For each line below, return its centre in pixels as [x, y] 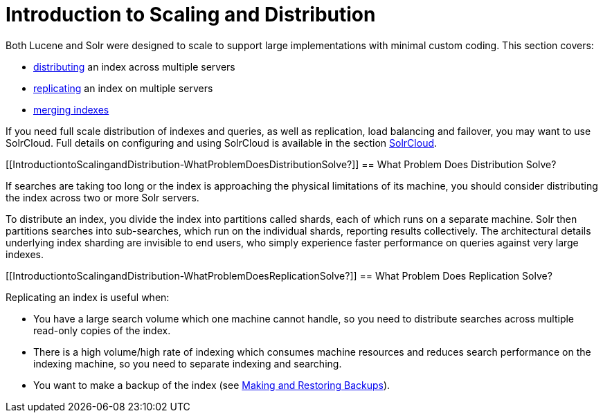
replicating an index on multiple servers [123, 88]
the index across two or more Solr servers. [102, 197]
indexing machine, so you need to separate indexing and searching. [188, 363]
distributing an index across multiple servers [134, 66]
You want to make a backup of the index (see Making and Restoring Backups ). [212, 385]
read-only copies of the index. [102, 330]
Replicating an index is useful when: [88, 297]
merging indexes [71, 109]
